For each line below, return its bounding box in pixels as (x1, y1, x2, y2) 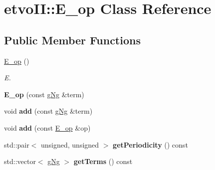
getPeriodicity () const (113, 139, 188, 150)
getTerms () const (73, 156, 133, 167)
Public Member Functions (4, 32, 141, 47)
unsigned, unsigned (41, 139, 99, 150)
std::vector (4, 156, 36, 167)
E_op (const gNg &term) (4, 89, 84, 99)
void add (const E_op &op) (4, 122, 91, 133)
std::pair (4, 139, 29, 150)
